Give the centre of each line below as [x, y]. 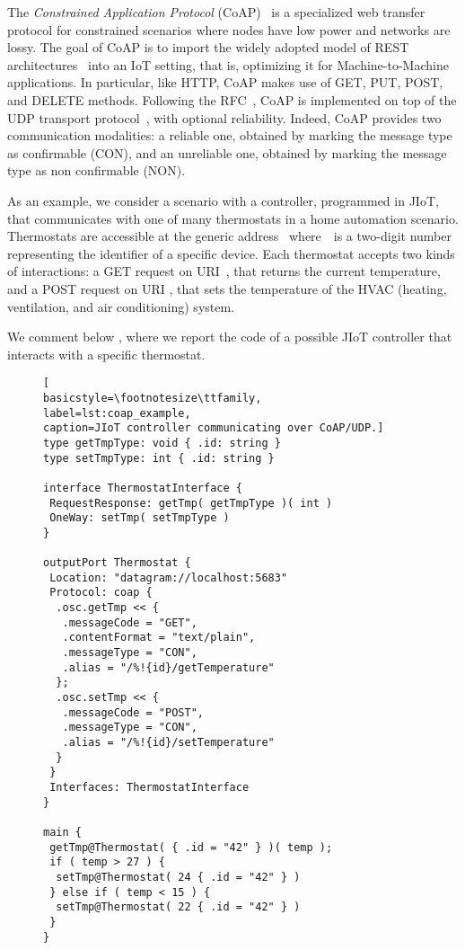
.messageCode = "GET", [130, 622]
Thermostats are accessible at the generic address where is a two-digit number [229, 236]
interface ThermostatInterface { [143, 488]
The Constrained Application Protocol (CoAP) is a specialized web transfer [216, 12]
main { [62, 832]
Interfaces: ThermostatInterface [149, 787]
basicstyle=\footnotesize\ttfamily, [153, 398]
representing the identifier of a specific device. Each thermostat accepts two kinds [231, 253]
